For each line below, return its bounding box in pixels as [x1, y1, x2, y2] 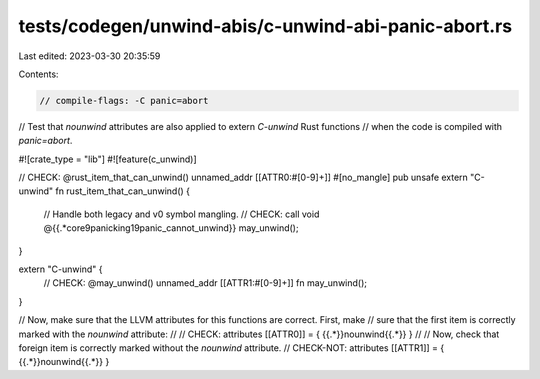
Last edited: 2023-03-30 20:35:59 [18, 50, 161, 62]
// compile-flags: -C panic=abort [39, 95, 209, 106]
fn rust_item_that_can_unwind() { [55, 185, 190, 197]
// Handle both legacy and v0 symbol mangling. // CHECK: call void [43, 208, 320, 220]
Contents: [18, 68, 59, 80]
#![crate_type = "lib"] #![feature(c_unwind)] [18, 153, 197, 165]
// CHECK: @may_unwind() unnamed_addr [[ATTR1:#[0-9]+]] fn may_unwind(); [43, 277, 368, 289]
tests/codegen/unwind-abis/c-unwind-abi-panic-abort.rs [18, 15, 513, 37]
